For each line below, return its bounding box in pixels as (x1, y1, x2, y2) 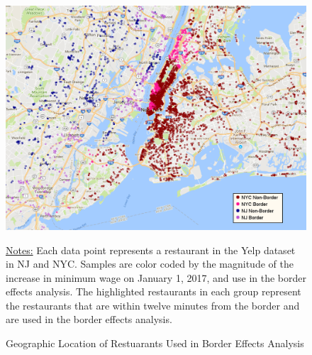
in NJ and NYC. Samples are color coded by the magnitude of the (6, 256, 294, 271)
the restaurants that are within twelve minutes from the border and (6, 297, 300, 312)
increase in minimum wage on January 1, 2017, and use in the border (6, 270, 307, 285)
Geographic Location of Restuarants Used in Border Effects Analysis (6, 336, 304, 351)
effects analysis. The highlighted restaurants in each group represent (6, 284, 301, 299)
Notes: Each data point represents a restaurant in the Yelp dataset (6, 242, 296, 257)
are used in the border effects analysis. (6, 312, 172, 327)
